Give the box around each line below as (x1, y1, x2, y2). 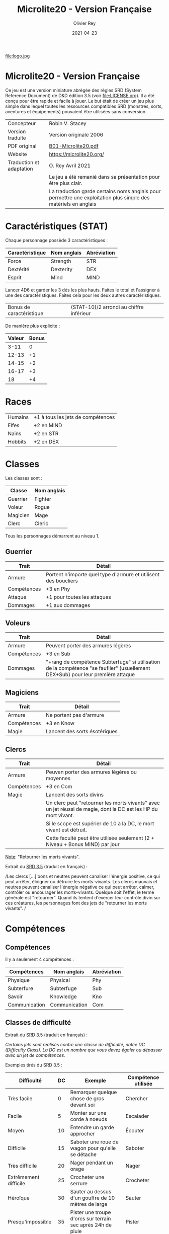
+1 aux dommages (46, 601, 91, 608)
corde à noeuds (70, 1116, 108, 1123)
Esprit (8, 274, 22, 281)
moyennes (46, 775, 71, 782)
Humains (8, 414, 29, 421)
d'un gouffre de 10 (70, 1194, 115, 1201)
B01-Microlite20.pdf (49, 142, 99, 149)
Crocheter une (70, 1174, 105, 1181)
